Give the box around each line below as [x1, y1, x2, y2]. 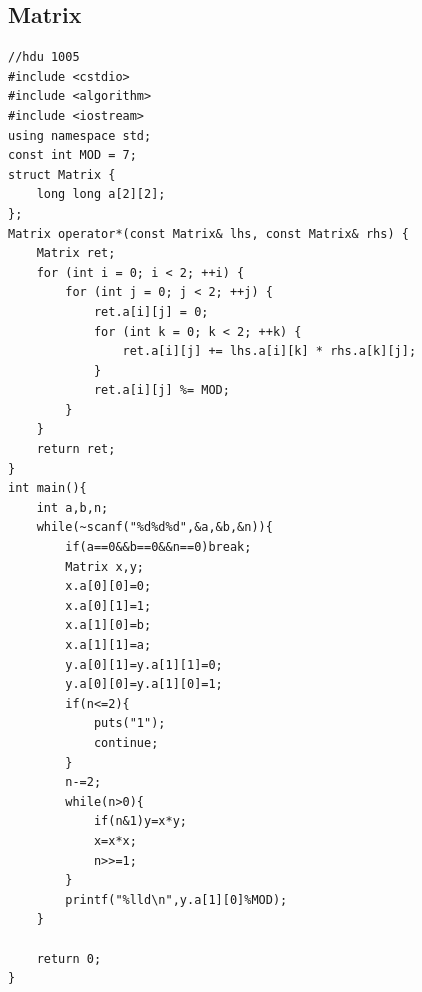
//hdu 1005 [8, 50, 80, 65]
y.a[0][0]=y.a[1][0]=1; [65, 677, 223, 692]
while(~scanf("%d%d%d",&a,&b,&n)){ [36, 520, 273, 535]
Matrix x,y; [65, 559, 145, 574]
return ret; [36, 442, 116, 457]
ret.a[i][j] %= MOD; [93, 383, 230, 398]
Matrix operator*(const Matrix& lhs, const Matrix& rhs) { [8, 226, 409, 241]
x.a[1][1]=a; [65, 638, 152, 653]
